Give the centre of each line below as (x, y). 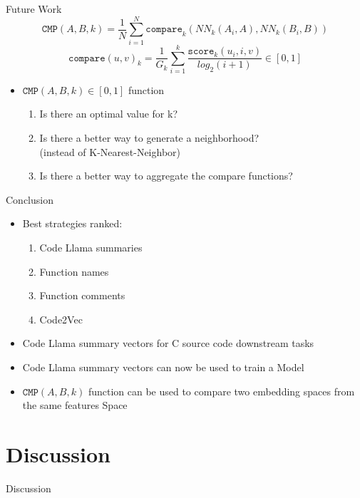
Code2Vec (61, 319)
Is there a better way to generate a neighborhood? (149, 138)
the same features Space (75, 405)
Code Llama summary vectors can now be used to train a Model (163, 367)
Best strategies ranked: (72, 223)
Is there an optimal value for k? (109, 114)
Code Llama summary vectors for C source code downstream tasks (168, 343)
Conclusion (30, 199)
